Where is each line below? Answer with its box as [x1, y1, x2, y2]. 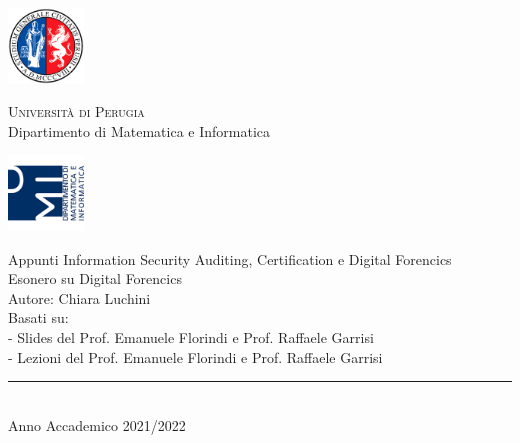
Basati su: [8, 307, 69, 328]
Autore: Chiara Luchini [8, 287, 151, 308]
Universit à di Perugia [8, 101, 145, 122]
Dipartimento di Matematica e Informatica [8, 120, 270, 141]
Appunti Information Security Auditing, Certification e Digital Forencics [8, 248, 452, 269]
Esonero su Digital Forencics [8, 268, 182, 289]
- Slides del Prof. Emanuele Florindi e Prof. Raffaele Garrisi [8, 326, 374, 347]
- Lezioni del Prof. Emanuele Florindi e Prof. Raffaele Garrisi [8, 346, 383, 367]
